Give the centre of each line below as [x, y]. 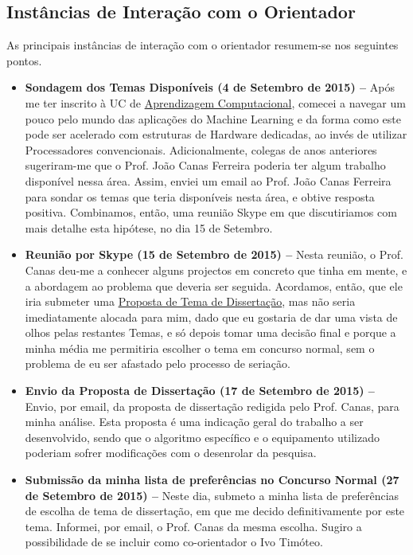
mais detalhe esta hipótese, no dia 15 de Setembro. [149, 227]
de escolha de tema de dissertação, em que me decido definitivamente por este [215, 511]
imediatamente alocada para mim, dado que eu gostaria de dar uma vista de [211, 317]
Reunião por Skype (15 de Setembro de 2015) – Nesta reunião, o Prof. [214, 254]
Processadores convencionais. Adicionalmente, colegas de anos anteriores [201, 149]
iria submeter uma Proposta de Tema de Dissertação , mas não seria [190, 301]
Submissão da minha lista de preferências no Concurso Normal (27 [212, 480]
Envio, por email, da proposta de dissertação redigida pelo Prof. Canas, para [212, 406]
